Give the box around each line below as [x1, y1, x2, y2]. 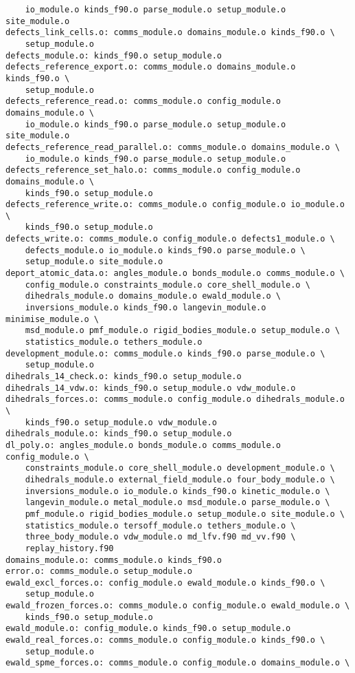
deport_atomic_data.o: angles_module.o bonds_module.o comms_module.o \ [5, 268, 345, 279]
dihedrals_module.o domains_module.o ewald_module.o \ [25, 291, 281, 301]
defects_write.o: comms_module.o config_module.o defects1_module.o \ [5, 234, 335, 244]
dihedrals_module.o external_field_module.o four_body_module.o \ [25, 474, 335, 484]
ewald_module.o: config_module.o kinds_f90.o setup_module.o [5, 623, 291, 634]
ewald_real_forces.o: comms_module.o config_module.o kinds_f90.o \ [5, 635, 325, 645]
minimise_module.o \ [5, 314, 100, 324]
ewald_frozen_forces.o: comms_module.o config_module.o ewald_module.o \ [5, 601, 350, 611]
